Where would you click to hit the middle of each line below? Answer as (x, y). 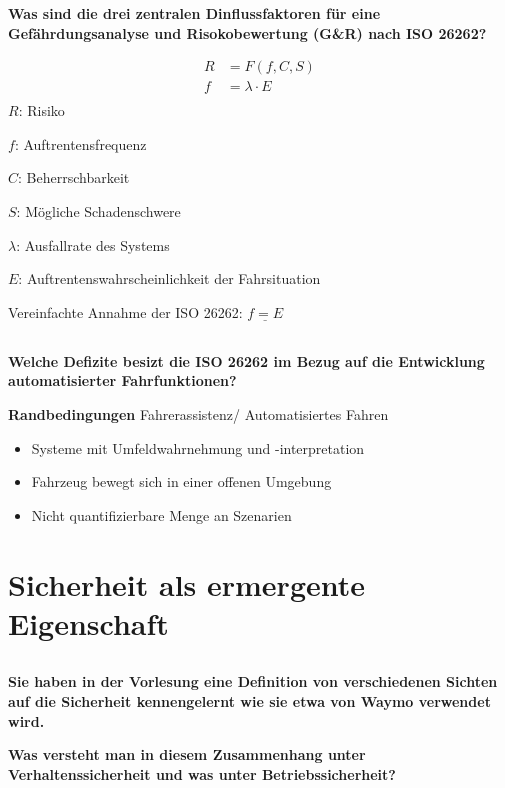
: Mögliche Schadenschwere (98, 211)
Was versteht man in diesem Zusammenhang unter (187, 754)
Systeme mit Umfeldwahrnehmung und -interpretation (198, 447)
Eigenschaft (88, 622)
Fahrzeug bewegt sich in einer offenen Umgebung (181, 481)
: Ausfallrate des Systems (93, 244)
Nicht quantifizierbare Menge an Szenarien (161, 514)
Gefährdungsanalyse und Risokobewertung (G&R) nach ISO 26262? (247, 32)
